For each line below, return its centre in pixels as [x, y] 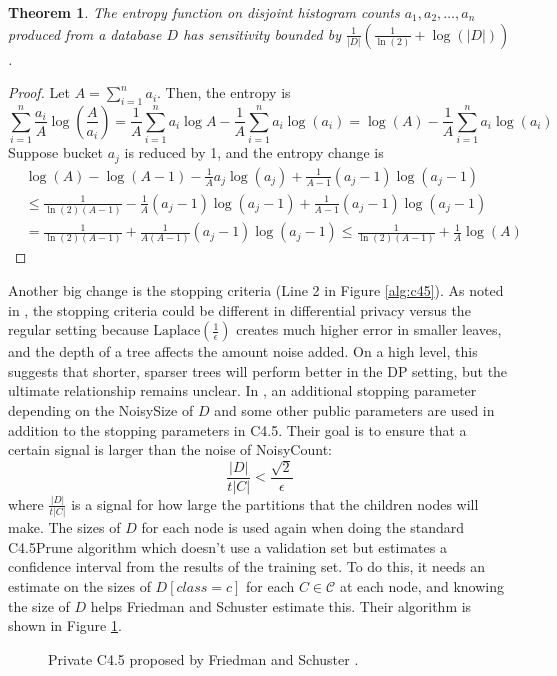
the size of [39, 605]
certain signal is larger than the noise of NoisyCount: [170, 449]
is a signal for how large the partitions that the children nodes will [275, 503]
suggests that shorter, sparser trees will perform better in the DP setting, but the [258, 370]
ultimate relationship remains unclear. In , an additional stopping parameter [242, 390]
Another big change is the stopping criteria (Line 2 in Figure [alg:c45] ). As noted [256, 290]
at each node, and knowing [422, 586]
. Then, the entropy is [224, 92]
